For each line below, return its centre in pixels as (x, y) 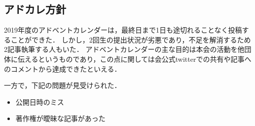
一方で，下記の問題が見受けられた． (63, 85)
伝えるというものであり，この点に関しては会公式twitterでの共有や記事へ (134, 59)
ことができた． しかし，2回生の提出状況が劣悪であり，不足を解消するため (131, 39)
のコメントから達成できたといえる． (63, 68)
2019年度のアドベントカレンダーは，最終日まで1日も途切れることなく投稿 (123, 30)
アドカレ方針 (35, 9)
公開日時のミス (40, 102)
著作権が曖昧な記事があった (60, 118)
